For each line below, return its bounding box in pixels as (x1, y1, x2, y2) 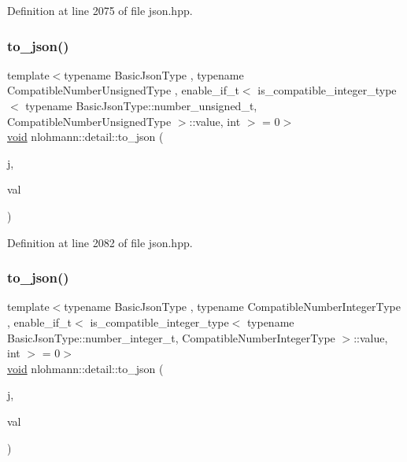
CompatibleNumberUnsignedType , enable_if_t (7, 82, 239, 98)
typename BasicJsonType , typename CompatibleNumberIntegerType (64, 298, 401, 315)
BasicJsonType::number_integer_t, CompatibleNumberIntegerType (7, 329, 335, 346)
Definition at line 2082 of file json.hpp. (7, 234, 193, 250)
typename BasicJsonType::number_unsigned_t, (25, 98, 257, 113)
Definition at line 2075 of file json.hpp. (7, 2, 193, 18)
